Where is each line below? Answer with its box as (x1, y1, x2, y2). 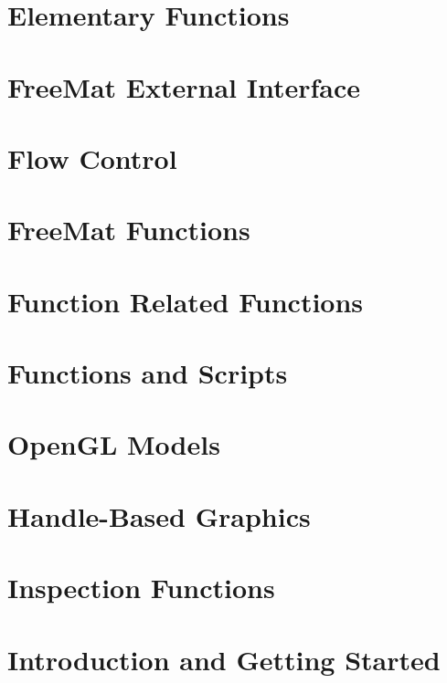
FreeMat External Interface (7, 68, 361, 105)
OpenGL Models (7, 426, 220, 463)
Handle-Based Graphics (7, 497, 311, 534)
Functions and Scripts (7, 354, 288, 392)
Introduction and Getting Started (7, 640, 441, 678)
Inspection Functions (7, 569, 275, 606)
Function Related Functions (7, 282, 364, 320)
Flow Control (7, 139, 177, 176)
